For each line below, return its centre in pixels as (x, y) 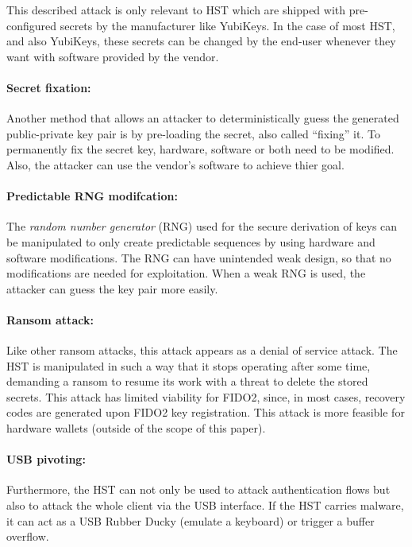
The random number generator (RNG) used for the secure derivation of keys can (202, 226)
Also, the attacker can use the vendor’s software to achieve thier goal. (175, 164)
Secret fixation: (49, 87)
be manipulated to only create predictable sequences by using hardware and (191, 241)
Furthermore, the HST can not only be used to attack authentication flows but (198, 489)
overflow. (28, 536)
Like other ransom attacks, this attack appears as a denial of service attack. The (202, 350)
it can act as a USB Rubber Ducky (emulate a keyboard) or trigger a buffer (191, 520)
